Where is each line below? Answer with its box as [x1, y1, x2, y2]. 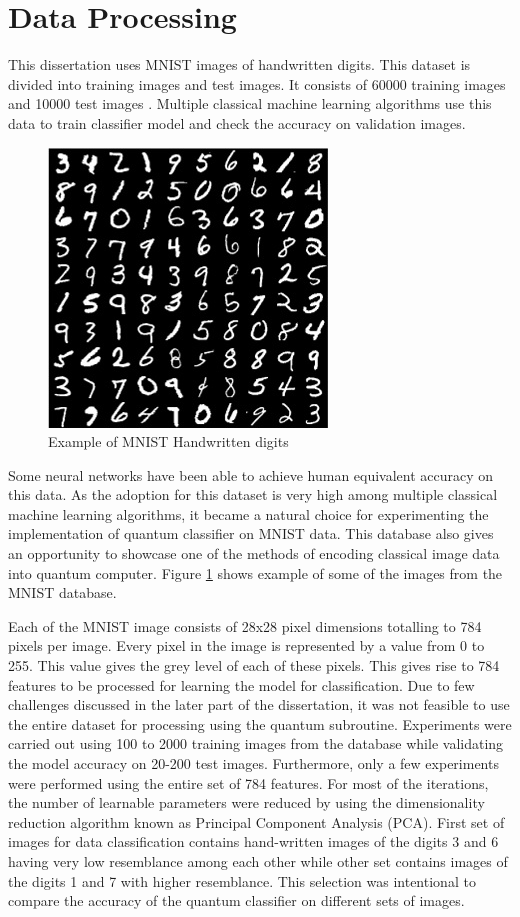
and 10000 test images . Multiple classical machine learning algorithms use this [8, 93, 492, 114]
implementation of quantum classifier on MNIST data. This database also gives [8, 523, 494, 544]
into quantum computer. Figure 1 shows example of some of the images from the [8, 562, 503, 583]
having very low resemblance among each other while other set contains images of [8, 850, 508, 871]
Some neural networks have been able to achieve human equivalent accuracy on [8, 464, 494, 485]
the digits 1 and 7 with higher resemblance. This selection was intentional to [8, 870, 476, 891]
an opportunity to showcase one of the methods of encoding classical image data [8, 543, 500, 564]
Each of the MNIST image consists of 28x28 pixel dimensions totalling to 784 [8, 615, 482, 636]
